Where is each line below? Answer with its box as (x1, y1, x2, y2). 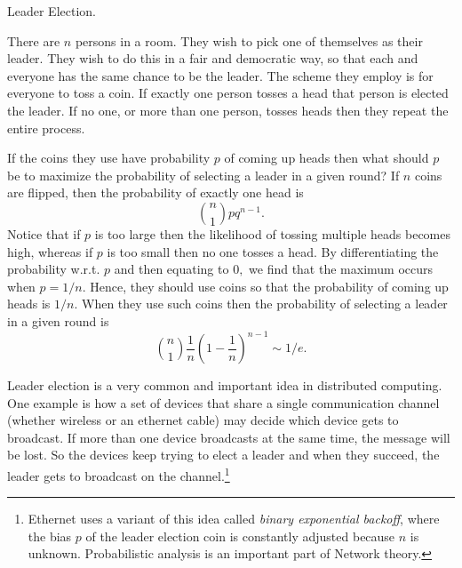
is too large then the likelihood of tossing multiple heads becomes (94, 224, 451, 243)
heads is (7, 294, 51, 313)
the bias (28, 526, 72, 545)
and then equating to (114, 260, 229, 278)
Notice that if (7, 224, 81, 243)
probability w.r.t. (7, 260, 100, 278)
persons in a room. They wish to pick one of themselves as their (75, 31, 423, 50)
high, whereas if (7, 242, 93, 260)
